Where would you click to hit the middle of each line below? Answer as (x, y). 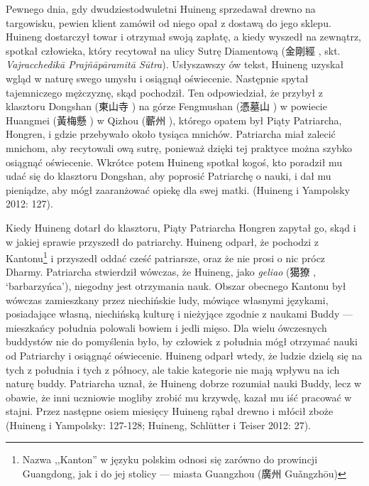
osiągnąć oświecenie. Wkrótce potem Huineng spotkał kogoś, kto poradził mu (174, 162)
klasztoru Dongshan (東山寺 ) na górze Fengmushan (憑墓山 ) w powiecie (166, 106)
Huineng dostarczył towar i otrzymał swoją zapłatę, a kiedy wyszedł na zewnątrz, (183, 37)
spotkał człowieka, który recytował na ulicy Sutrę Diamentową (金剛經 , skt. (173, 50)
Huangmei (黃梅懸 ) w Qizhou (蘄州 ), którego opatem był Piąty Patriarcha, (174, 120)
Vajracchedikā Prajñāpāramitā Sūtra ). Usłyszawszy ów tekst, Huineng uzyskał (175, 64)
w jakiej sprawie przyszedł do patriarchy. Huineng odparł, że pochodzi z (163, 241)
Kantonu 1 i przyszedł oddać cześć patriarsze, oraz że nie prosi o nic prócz (166, 257)
